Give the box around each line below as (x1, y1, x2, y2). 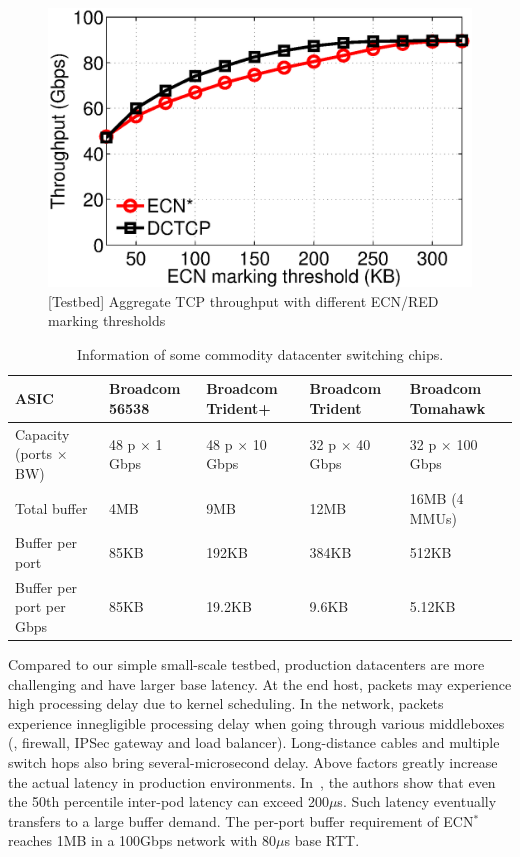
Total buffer (15, 497, 88, 518)
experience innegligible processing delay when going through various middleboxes (8, 712, 505, 733)
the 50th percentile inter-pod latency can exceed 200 (8, 791, 329, 812)
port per (15, 596, 66, 617)
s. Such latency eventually (337, 791, 497, 812)
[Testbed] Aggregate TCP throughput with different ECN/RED (48, 290, 439, 311)
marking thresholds (48, 310, 166, 331)
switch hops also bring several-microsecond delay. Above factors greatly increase (8, 752, 498, 773)
